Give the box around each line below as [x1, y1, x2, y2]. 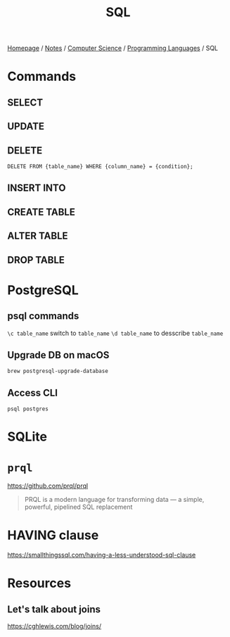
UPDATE [7, 120, 44, 132]
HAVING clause [7, 527, 99, 543]
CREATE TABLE [7, 206, 75, 218]
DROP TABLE [7, 254, 65, 266]
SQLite [7, 429, 48, 445]
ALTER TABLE [7, 230, 68, 242]
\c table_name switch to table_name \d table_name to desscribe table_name [7, 329, 224, 337]
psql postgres [7, 405, 49, 412]
